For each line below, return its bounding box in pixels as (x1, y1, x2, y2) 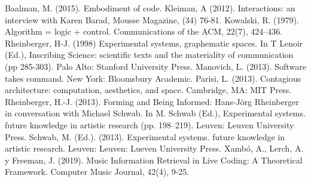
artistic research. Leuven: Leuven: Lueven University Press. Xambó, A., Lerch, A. (5, 142, 304, 155)
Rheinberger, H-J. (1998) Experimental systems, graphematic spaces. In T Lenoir (5, 36, 303, 49)
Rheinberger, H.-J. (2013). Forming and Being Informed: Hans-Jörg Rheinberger (5, 95, 299, 107)
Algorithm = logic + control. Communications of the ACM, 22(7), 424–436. (5, 25, 283, 38)
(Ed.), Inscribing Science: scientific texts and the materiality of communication (5, 48, 294, 61)
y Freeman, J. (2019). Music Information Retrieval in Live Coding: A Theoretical (5, 153, 303, 166)
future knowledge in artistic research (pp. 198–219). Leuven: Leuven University (5, 118, 294, 131)
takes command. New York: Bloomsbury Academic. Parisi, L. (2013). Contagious (5, 72, 301, 84)
